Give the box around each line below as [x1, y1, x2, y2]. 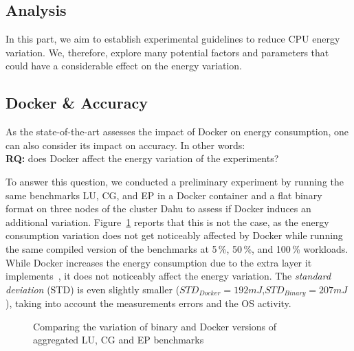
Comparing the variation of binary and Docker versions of [33, 319, 277, 333]
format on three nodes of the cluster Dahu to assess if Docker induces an [5, 201, 311, 216]
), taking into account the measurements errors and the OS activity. [5, 296, 291, 310]
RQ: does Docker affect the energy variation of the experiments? [5, 151, 279, 166]
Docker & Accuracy [5, 92, 148, 113]
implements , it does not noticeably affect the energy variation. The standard [5, 269, 331, 283]
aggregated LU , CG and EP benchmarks [33, 332, 204, 347]
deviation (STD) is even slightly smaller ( [5, 282, 180, 296]
